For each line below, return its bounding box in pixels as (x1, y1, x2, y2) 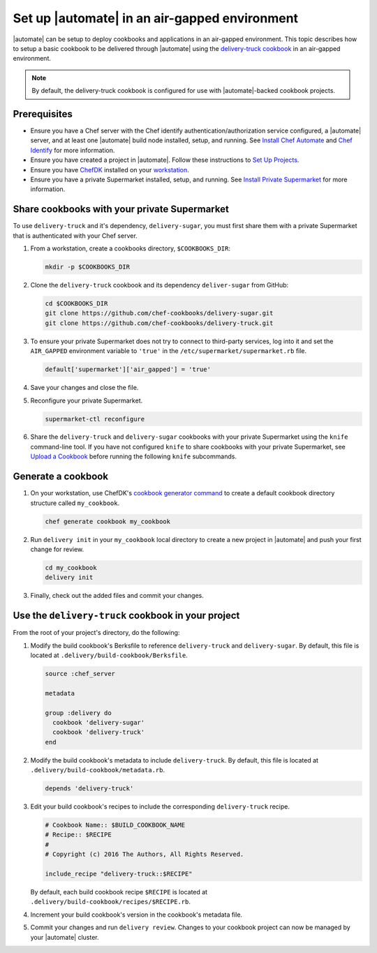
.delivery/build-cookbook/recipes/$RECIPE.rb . (30, 897, 191, 906)
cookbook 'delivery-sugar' (52, 719, 145, 726)
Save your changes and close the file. (30, 384, 139, 392)
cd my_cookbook (45, 564, 97, 571)
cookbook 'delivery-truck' (52, 728, 145, 736)
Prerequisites (13, 108, 73, 120)
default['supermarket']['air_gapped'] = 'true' (45, 366, 211, 373)
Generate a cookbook (13, 471, 108, 483)
